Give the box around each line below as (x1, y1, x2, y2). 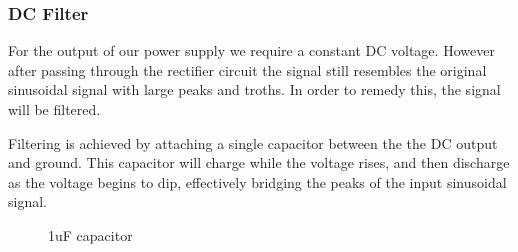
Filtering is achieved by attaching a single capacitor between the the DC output (8, 132, 498, 153)
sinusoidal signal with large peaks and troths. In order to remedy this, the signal (8, 79, 501, 100)
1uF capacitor (48, 224, 133, 245)
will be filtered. (8, 99, 101, 119)
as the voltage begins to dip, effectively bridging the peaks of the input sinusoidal (8, 171, 507, 192)
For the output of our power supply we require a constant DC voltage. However (8, 40, 495, 61)
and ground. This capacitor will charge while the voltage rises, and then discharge (8, 152, 510, 173)
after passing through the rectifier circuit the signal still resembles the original (8, 59, 487, 80)
